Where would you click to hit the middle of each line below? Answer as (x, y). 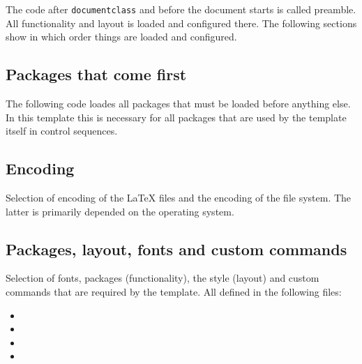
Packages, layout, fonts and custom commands (176, 249)
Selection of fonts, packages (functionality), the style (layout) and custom (163, 278)
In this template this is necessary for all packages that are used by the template (176, 117)
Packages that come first (96, 74)
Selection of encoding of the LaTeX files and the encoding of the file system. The (179, 198)
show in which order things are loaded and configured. (121, 37)
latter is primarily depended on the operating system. (120, 211)
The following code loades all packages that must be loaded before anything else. (178, 104)
